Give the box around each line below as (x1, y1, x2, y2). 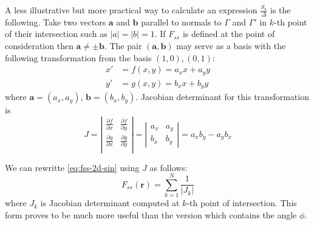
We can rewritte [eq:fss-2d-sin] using (5, 161, 140, 173)
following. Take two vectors (5, 15, 106, 28)
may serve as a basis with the (176, 39, 286, 52)
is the (270, 4, 291, 16)
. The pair (104, 39, 142, 52)
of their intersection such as (5, 27, 108, 40)
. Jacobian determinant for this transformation (135, 90, 309, 103)
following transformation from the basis (5, 51, 152, 64)
